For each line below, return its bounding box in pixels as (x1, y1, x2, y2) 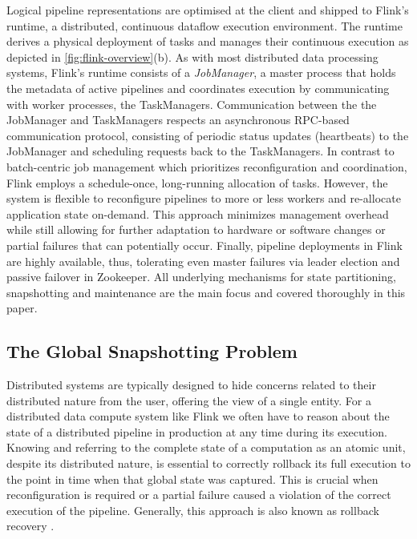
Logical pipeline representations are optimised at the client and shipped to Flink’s (6, 2, 409, 18)
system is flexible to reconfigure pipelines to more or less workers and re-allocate (6, 190, 401, 207)
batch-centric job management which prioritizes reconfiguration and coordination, (6, 158, 407, 175)
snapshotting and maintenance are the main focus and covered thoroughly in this (6, 284, 406, 300)
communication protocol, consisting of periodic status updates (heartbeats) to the (6, 127, 409, 143)
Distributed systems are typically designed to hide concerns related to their (6, 376, 376, 393)
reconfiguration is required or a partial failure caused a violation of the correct (6, 486, 391, 503)
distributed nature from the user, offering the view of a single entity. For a (6, 392, 371, 408)
